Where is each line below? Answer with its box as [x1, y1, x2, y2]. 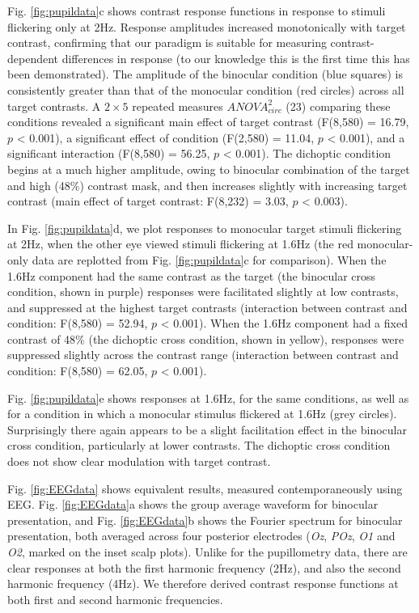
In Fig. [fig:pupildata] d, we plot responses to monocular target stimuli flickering [7, 219, 402, 236]
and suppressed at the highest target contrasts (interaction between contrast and [7, 298, 408, 315]
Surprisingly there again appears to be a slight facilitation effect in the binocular [7, 421, 407, 438]
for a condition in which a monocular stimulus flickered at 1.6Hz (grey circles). [7, 405, 397, 422]
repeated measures [132, 97, 223, 114]
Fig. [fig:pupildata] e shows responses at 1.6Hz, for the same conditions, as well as [7, 389, 409, 406]
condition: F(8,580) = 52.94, [7, 315, 148, 332]
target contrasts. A [7, 97, 101, 114]
